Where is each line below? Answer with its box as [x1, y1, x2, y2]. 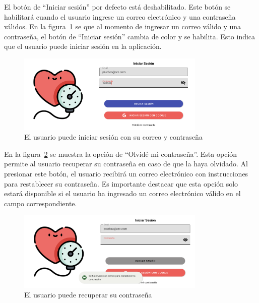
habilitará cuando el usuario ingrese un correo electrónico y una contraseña [4, 11, 236, 22]
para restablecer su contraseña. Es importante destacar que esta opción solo [4, 178, 238, 189]
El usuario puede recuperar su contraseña [24, 289, 152, 300]
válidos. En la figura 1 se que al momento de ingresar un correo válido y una [4, 21, 241, 32]
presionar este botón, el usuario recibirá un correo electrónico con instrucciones [4, 168, 248, 178]
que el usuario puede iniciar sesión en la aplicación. [4, 41, 162, 51]
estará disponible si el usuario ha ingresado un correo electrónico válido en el [4, 188, 241, 199]
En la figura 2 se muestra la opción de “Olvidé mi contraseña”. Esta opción [4, 148, 237, 159]
